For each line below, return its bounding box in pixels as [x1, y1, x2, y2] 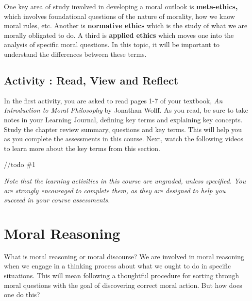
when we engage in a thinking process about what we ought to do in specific [4, 261, 231, 271]
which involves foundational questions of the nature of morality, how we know [4, 11, 235, 21]
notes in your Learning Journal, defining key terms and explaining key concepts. [4, 114, 243, 124]
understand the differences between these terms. [4, 49, 147, 59]
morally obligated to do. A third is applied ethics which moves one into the [4, 30, 234, 40]
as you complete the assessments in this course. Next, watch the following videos [4, 134, 243, 144]
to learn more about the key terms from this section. [4, 143, 160, 153]
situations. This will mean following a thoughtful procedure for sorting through [4, 270, 239, 281]
